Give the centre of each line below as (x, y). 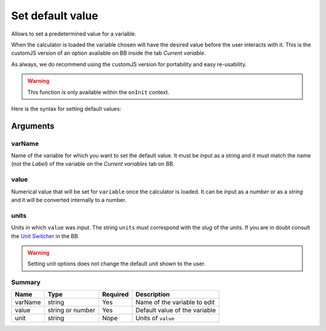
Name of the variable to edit (175, 303)
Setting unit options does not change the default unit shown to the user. (117, 264)
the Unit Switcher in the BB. (45, 236)
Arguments (33, 126)
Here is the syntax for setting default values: (66, 109)
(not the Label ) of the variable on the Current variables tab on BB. (93, 164)
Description (153, 294)
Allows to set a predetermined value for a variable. (74, 34)
